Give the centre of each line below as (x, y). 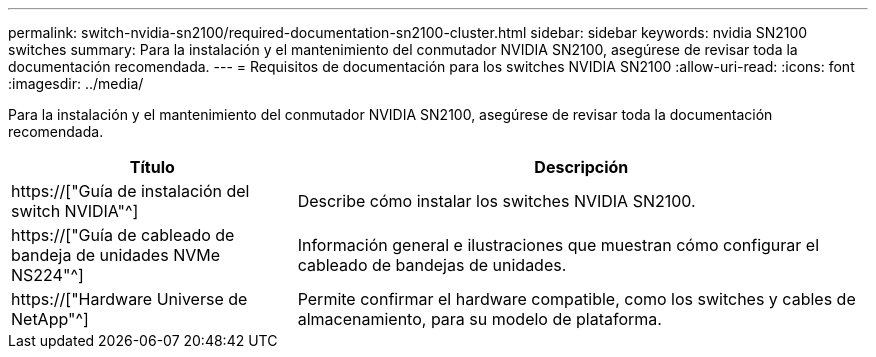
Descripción (581, 167)
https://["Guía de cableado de (123, 235)
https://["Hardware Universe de (129, 299)
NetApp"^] (50, 319)
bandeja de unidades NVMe (116, 255)
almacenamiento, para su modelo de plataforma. (479, 319)
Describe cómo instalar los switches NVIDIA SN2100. (496, 201)
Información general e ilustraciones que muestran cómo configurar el (558, 245)
